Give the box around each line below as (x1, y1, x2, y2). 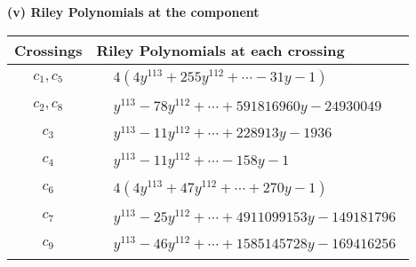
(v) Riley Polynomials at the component (7, 3, 260, 20)
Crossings (14, 39, 83, 60)
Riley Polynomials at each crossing (96, 39, 345, 60)
